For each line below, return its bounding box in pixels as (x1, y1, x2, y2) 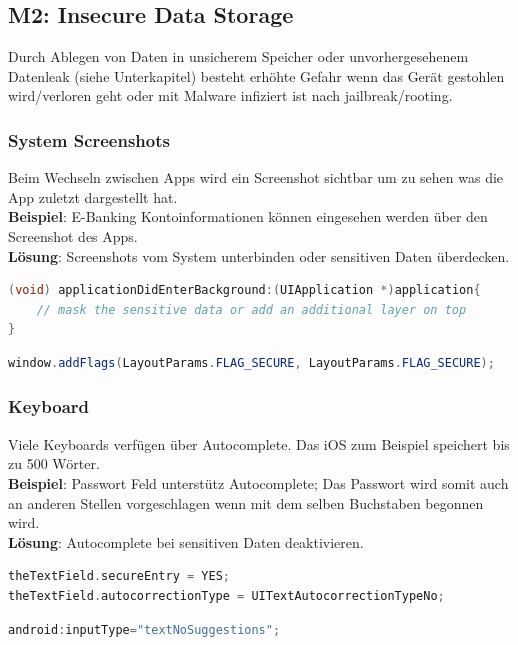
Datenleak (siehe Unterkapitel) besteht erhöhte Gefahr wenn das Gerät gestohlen (8, 65, 505, 86)
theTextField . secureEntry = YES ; (8, 569, 230, 584)
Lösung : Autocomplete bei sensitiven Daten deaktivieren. (8, 531, 364, 552)
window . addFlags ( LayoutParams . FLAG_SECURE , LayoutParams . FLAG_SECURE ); (8, 355, 495, 370)
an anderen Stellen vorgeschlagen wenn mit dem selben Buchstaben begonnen (8, 492, 484, 513)
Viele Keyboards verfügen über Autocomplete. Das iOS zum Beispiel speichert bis (8, 433, 510, 454)
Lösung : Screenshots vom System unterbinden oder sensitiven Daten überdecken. (8, 245, 510, 266)
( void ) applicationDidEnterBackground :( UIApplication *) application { (8, 283, 481, 298)
